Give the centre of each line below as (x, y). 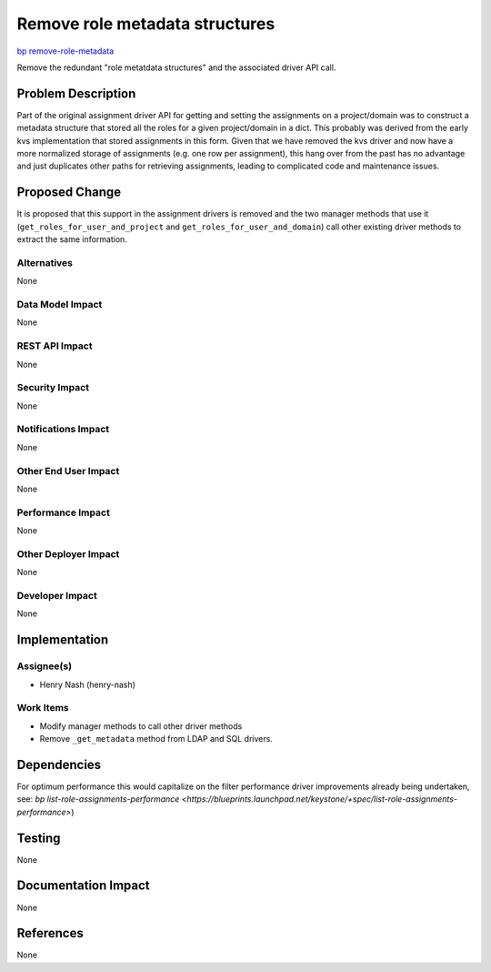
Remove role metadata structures (146, 24)
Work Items (43, 708)
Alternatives (45, 262)
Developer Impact (57, 595)
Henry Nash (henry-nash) (88, 684)
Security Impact (53, 388)
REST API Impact (55, 346)
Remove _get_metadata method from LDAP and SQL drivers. (156, 739)
